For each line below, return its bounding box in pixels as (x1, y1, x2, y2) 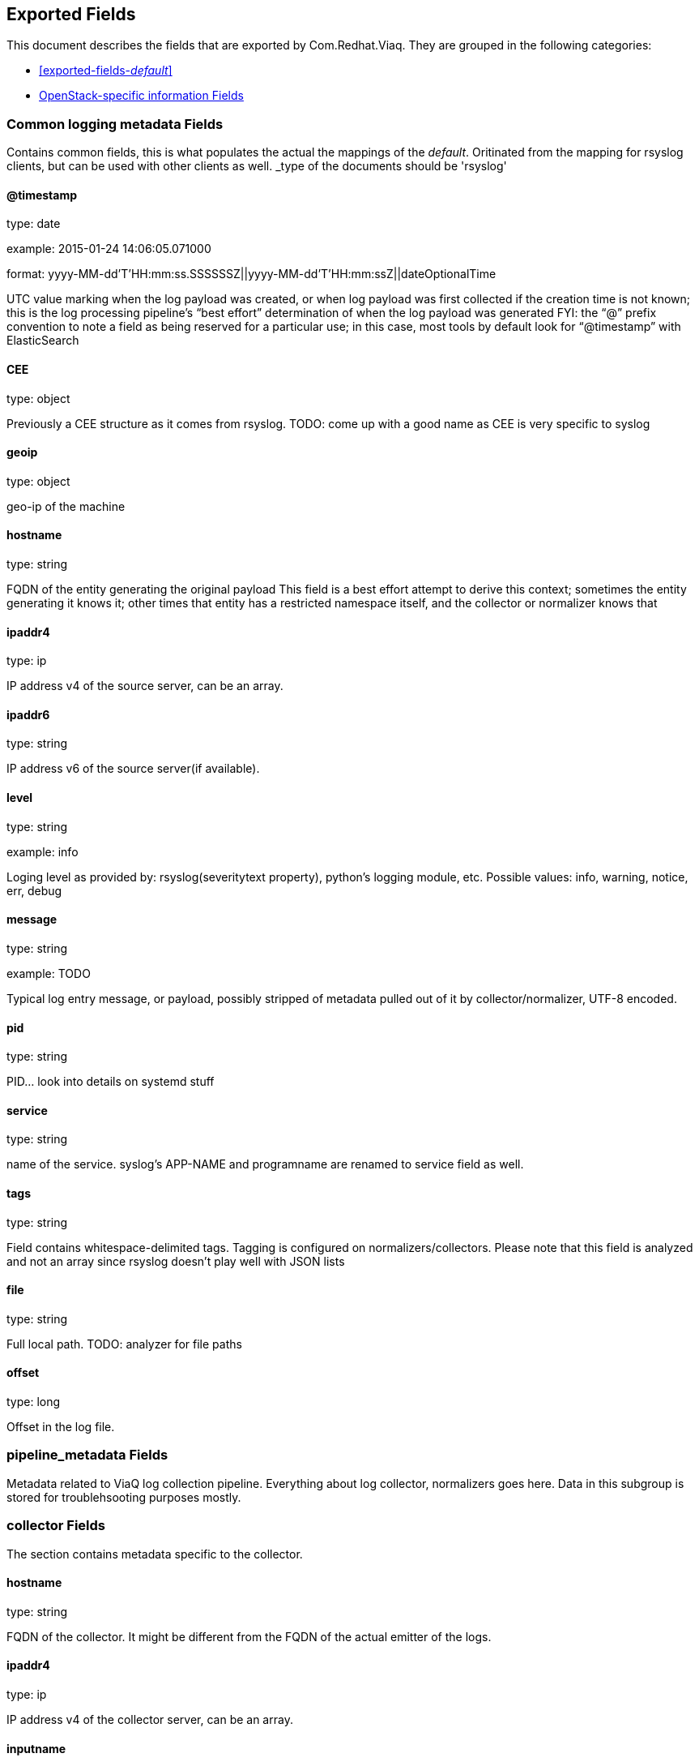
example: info (6, 844, 79, 859)
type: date (6, 216, 61, 231)
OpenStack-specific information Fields (39, 88, 244, 103)
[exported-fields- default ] (39, 63, 173, 78)
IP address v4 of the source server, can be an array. (6, 679, 283, 693)
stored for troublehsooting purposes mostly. (6, 1490, 241, 1504)
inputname (6, 1741, 66, 1756)
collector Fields (6, 1517, 105, 1534)
